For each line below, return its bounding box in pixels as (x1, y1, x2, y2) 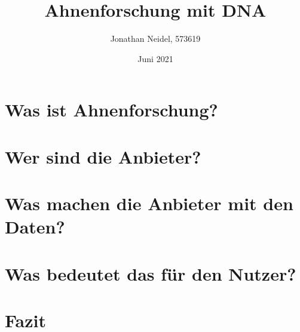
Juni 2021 (137, 52, 173, 64)
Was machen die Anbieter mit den (5, 191, 293, 216)
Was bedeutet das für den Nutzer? (5, 261, 296, 285)
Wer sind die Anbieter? (5, 144, 201, 168)
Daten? (5, 214, 65, 239)
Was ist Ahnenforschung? (5, 97, 218, 122)
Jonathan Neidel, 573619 (110, 32, 201, 45)
